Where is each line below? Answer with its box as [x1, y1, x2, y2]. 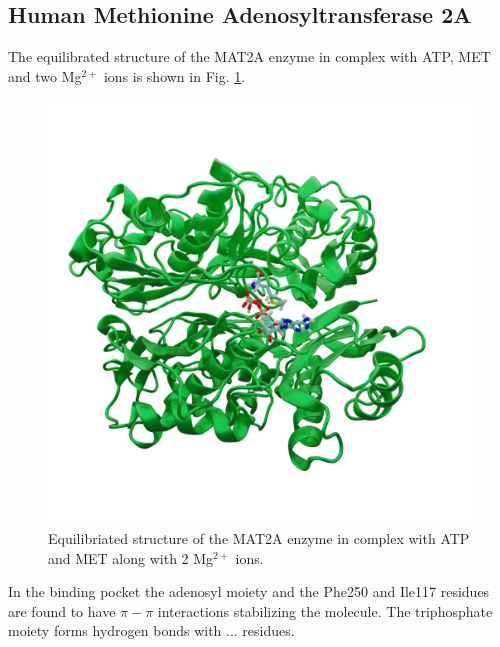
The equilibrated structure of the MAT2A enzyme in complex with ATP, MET [8, 46, 491, 67]
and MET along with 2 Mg [48, 547, 214, 568]
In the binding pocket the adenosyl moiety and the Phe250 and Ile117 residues [8, 581, 490, 602]
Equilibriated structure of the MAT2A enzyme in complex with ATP [48, 527, 470, 548]
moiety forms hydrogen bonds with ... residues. [8, 620, 295, 641]
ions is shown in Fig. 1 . [103, 65, 246, 86]
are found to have [8, 600, 116, 621]
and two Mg [8, 65, 82, 86]
